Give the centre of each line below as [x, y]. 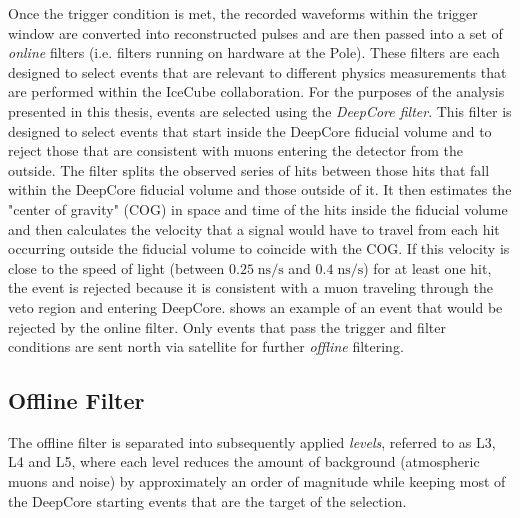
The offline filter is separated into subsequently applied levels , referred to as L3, [252, 441]
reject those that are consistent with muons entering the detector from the [236, 150]
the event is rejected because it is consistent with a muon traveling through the [251, 287]
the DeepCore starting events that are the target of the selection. [207, 500]
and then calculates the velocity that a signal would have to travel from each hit [254, 228]
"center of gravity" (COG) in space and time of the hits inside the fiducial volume [258, 208]
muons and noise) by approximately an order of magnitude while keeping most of [257, 481]
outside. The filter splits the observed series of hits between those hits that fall [249, 169]
